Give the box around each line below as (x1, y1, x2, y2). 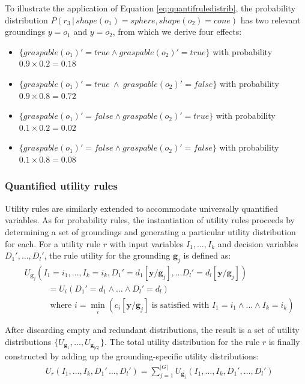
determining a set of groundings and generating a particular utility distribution (5, 225, 296, 238)
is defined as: (183, 249, 231, 262)
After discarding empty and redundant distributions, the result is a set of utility (5, 323, 300, 336)
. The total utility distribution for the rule (104, 335, 260, 347)
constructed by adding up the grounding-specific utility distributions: (5, 350, 259, 362)
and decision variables (217, 237, 298, 250)
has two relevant (240, 13, 301, 26)
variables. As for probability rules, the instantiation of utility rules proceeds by (5, 214, 295, 226)
